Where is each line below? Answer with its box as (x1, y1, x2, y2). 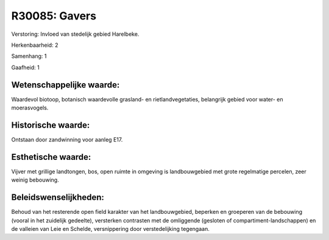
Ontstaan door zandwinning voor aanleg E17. (11, 135, 123, 143)
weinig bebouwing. (11, 176, 59, 183)
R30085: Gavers (11, 9, 97, 22)
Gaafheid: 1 (11, 64, 40, 71)
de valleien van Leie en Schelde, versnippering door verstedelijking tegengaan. (11, 225, 210, 232)
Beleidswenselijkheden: (11, 192, 105, 203)
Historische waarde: (11, 120, 90, 130)
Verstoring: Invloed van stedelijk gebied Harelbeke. (11, 30, 140, 38)
